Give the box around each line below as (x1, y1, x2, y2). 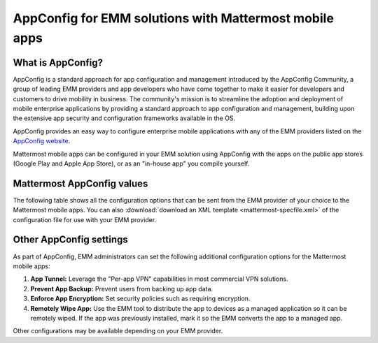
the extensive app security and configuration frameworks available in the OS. (13, 114, 236, 122)
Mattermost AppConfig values (13, 177, 148, 189)
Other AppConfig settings (13, 234, 129, 246)
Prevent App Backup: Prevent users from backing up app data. (30, 284, 213, 293)
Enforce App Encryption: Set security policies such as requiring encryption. (30, 294, 251, 303)
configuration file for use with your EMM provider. (13, 215, 157, 224)
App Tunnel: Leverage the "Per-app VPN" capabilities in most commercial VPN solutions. (30, 275, 288, 283)
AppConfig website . (13, 137, 71, 145)
